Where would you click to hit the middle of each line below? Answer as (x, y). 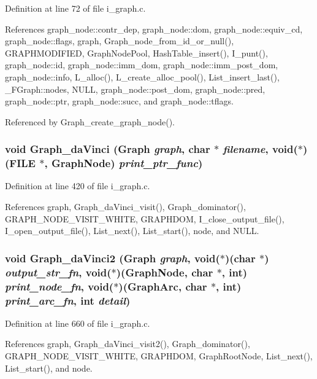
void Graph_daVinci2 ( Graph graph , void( (113, 258)
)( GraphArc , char (163, 286)
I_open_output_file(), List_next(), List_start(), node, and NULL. (132, 231)
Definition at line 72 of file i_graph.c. (75, 8)
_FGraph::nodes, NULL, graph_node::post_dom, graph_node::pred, (135, 89)
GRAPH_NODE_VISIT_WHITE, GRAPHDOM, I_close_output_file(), (145, 218)
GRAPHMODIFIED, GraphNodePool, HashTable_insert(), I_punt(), (136, 53)
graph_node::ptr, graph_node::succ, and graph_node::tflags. (119, 101)
